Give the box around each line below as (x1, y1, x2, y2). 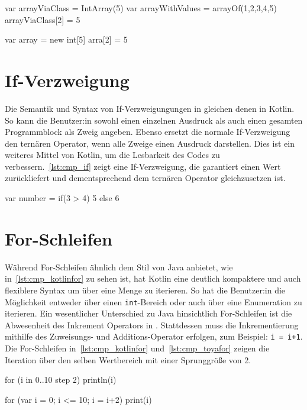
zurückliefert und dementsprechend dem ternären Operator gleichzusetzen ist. (5, 172, 286, 184)
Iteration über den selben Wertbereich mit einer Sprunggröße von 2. (5, 353, 251, 366)
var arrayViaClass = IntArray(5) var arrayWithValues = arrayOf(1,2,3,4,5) (5, 2, 277, 14)
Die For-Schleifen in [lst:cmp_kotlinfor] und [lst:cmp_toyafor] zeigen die (5, 342, 270, 354)
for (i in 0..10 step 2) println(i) (5, 373, 117, 386)
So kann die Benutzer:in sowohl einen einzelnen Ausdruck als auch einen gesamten (5, 114, 303, 126)
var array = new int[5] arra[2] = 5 (5, 33, 128, 46)
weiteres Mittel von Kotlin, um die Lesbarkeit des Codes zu (5, 148, 220, 161)
